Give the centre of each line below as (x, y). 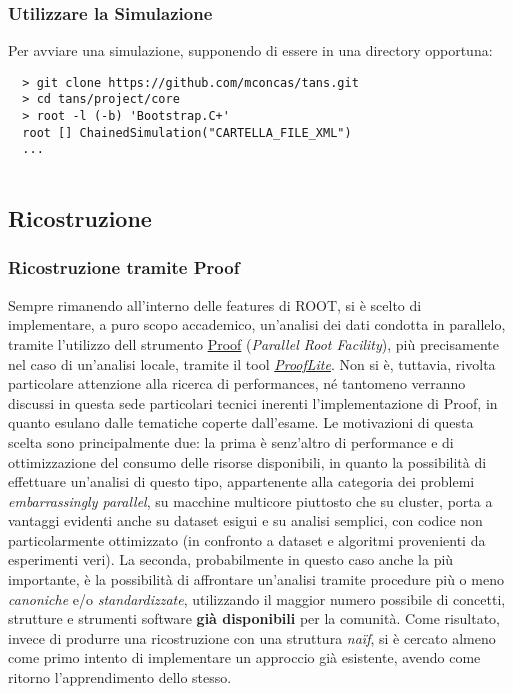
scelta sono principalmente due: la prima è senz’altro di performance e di (231, 441)
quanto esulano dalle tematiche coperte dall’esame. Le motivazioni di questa (241, 422)
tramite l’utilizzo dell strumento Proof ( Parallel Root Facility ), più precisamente (253, 343)
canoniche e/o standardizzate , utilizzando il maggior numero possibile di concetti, (257, 598)
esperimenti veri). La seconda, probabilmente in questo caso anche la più (231, 559)
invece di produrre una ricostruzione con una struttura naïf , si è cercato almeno (252, 637)
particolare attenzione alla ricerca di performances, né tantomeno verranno (237, 383)
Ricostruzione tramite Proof (124, 267)
